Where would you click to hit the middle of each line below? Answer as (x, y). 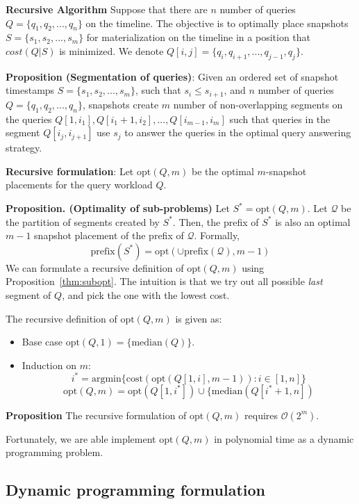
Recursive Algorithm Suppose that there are (107, 9)
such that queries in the (280, 119)
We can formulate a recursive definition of (95, 267)
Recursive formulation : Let (70, 171)
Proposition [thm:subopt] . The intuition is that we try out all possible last (164, 281)
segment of (28, 294)
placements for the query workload (79, 185)
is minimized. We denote (111, 50)
